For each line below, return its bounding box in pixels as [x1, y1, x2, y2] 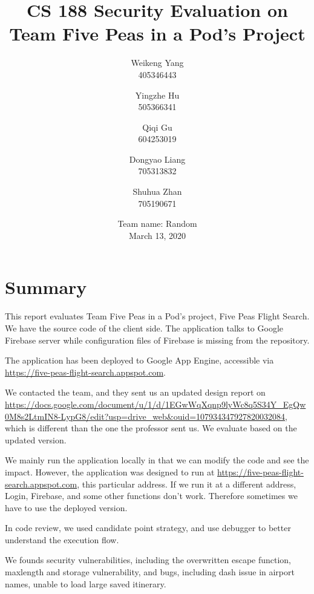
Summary [5, 275, 87, 299]
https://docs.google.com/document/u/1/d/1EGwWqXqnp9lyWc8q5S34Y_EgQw [5, 397, 306, 410]
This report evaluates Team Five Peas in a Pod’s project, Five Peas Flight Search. [5, 310, 310, 322]
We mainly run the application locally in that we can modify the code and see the [5, 454, 309, 466]
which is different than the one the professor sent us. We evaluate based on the [5, 422, 297, 434]
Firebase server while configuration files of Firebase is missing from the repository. [5, 333, 310, 346]
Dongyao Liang [129, 152, 186, 165]
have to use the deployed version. [5, 501, 128, 514]
